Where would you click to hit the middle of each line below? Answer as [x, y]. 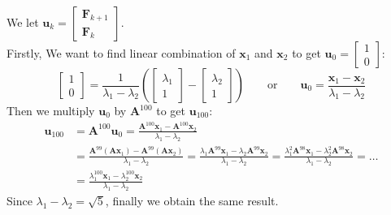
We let [23, 22]
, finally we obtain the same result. [192, 201]
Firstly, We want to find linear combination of [121, 53]
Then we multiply [51, 110]
